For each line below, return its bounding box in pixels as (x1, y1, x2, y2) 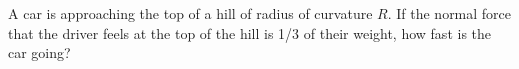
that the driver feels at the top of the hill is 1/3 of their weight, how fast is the (8, 22, 492, 43)
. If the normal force (387, 3, 512, 23)
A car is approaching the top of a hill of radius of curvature (8, 3, 373, 23)
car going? (8, 42, 71, 63)
